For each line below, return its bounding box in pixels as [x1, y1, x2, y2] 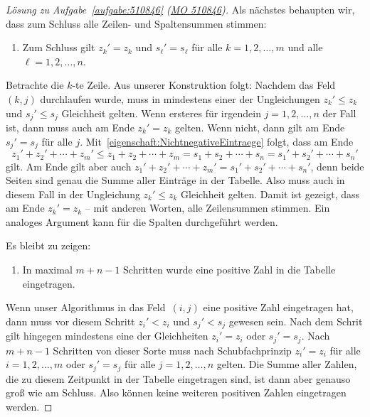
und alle [287, 40, 323, 55]
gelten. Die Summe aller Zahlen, [216, 357, 357, 372]
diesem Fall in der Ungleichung [6, 186, 140, 201]
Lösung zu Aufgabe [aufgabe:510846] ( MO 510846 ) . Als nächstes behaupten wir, [6, 2, 355, 16]
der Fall [322, 105, 356, 120]
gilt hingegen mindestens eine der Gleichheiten [6, 328, 208, 343]
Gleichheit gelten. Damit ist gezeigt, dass [181, 186, 360, 201]
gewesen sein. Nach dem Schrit [228, 313, 363, 328]
